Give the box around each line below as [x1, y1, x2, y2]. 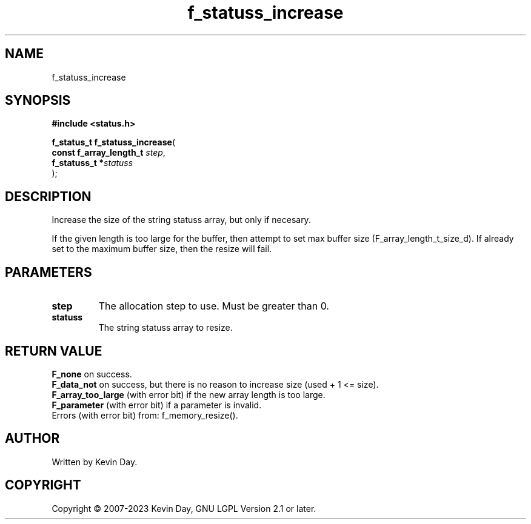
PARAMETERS [5, 264, 92, 280]
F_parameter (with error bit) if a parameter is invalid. [52, 399, 262, 410]
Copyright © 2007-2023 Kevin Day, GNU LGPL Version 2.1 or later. [52, 503, 316, 514]
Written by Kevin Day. [52, 456, 138, 467]
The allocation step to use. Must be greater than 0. [98, 300, 329, 313]
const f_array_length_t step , [52, 147, 165, 158]
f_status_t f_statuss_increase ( [52, 137, 175, 148]
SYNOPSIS [5, 93, 71, 108]
